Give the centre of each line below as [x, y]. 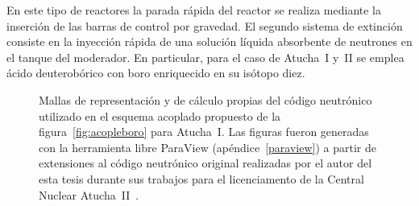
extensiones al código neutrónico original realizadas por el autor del [205, 163]
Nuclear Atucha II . [89, 194]
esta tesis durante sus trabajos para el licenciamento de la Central [201, 178]
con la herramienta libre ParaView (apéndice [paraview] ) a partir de [207, 147]
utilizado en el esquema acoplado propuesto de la [160, 115]
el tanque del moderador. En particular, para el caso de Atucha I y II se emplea [205, 57]
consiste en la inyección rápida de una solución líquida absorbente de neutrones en [209, 41]
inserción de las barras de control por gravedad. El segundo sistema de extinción [205, 25]
